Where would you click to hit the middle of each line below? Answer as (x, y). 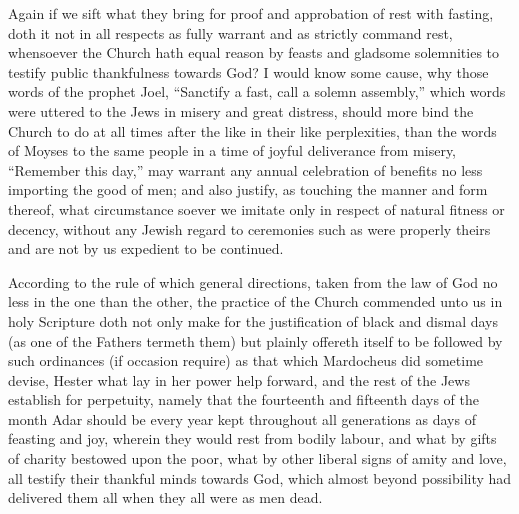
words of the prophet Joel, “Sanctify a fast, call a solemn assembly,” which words (257, 91)
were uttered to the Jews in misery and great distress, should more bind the (241, 110)
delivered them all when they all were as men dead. (165, 497)
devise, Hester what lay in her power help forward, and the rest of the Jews (239, 379)
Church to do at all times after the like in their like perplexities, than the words (252, 130)
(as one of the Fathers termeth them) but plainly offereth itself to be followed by (255, 340)
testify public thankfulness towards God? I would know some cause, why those (248, 71)
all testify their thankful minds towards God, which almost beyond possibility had (260, 477)
